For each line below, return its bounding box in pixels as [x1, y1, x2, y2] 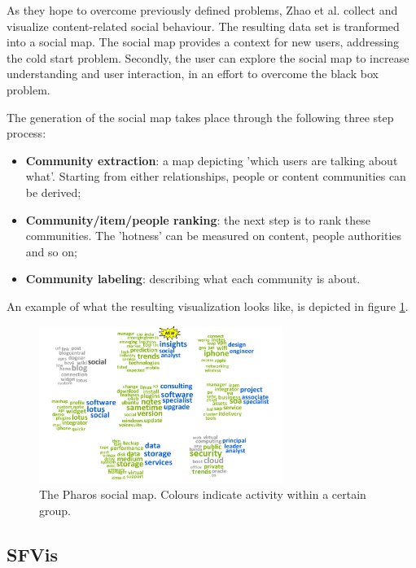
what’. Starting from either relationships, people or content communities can [25, 168, 406, 185]
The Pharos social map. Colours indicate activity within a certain [39, 486, 366, 503]
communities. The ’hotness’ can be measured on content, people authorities [25, 227, 402, 244]
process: [7, 125, 46, 142]
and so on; [25, 242, 77, 260]
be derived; [25, 183, 81, 200]
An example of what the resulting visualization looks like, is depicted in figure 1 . [7, 297, 409, 314]
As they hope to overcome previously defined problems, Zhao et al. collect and [7, 2, 398, 18]
